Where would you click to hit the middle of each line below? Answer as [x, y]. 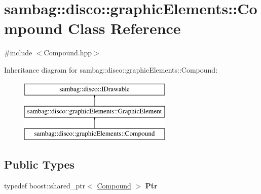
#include [18, 53]
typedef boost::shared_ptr [45, 185]
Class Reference [124, 28]
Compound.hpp [68, 53]
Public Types [40, 164]
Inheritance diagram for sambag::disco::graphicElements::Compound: [111, 69]
